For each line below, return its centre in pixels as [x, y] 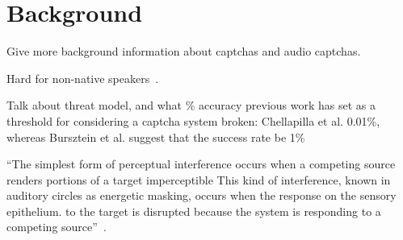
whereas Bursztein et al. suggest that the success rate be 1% [156, 137]
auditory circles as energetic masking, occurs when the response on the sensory [201, 195]
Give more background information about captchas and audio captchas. [184, 51]
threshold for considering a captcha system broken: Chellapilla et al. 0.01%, [193, 120]
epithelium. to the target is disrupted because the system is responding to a [194, 211]
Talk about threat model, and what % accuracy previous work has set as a [191, 105]
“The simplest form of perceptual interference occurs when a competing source [201, 164]
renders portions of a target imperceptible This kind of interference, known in [199, 179]
